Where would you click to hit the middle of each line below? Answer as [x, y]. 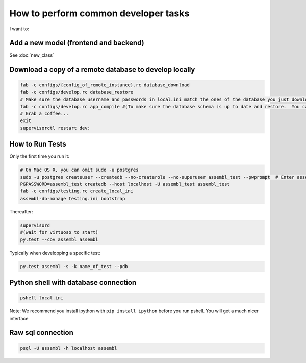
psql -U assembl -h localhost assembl [69, 348]
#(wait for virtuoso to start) [59, 233]
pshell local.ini [42, 298]
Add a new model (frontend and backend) [77, 43]
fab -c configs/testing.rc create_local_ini [77, 191]
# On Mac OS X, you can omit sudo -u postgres [79, 170]
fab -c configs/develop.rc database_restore [77, 92]
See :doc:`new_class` [32, 55]
